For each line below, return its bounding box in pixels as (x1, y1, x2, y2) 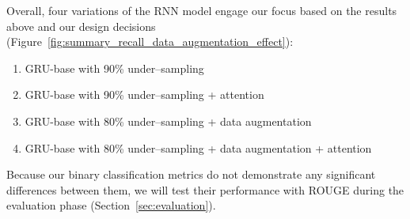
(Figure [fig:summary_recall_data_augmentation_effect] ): (6, 33, 294, 50)
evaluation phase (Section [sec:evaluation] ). (6, 197, 216, 213)
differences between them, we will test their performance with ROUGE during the (6, 181, 404, 198)
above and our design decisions (6, 17, 156, 34)
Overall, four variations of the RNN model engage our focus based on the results (6, 2, 397, 18)
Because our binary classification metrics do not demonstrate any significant (6, 166, 376, 183)
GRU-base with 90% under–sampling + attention (25, 86, 264, 103)
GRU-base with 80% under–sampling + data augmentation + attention (25, 139, 372, 156)
